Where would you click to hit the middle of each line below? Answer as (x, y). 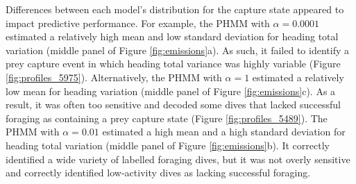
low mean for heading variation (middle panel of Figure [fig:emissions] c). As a (171, 91)
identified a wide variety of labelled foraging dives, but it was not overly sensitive (178, 159)
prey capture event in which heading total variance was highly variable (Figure (173, 64)
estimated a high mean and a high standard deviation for (224, 132)
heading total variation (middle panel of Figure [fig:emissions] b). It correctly (168, 145)
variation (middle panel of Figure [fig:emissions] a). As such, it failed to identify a (177, 50)
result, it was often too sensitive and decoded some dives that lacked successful (173, 104)
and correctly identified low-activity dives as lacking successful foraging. (158, 173)
